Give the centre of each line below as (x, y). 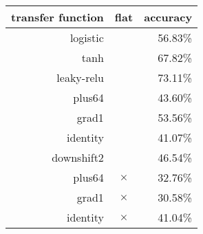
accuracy (168, 17)
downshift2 (78, 157)
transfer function (57, 17)
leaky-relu (80, 77)
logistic (87, 38)
